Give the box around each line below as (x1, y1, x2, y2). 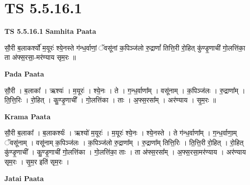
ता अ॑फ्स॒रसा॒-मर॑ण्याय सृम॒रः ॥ (4, 52, 76, 62)
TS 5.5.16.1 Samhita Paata (4, 26, 97, 36)
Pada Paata (4, 68, 44, 79)
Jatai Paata (4, 173, 44, 183)
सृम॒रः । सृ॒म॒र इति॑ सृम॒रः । (4, 157, 70, 167)
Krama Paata (4, 111, 50, 121)
